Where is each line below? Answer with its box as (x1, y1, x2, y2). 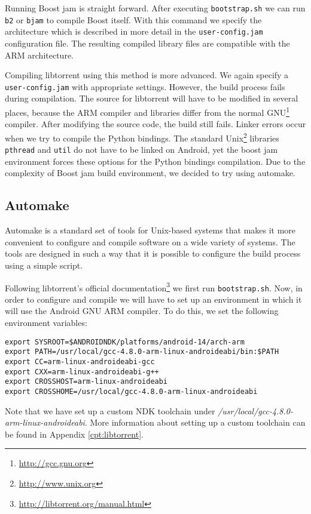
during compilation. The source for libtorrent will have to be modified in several (5, 92, 298, 104)
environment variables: (5, 316, 87, 329)
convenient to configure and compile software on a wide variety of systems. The (5, 235, 295, 248)
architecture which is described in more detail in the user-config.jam (5, 25, 263, 38)
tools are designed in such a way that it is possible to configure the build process (5, 247, 301, 260)
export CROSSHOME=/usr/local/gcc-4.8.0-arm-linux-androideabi (5, 387, 258, 396)
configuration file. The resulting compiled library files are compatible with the (5, 36, 290, 49)
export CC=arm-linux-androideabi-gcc (5, 357, 155, 366)
